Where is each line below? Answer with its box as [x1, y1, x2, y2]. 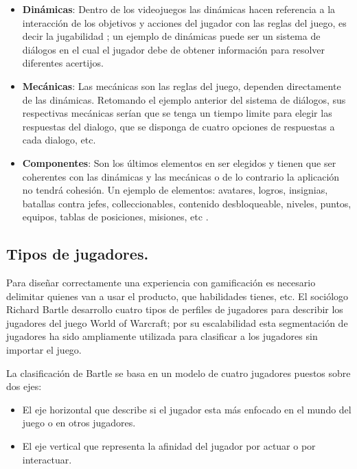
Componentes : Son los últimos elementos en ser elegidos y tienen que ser [22, 155, 336, 170]
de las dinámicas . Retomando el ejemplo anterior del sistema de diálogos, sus [22, 92, 346, 106]
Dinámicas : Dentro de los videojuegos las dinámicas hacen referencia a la [22, 2, 336, 16]
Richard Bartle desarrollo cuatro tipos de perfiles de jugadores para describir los [6, 302, 343, 317]
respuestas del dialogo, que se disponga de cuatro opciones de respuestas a [22, 119, 335, 133]
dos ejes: [6, 379, 42, 393]
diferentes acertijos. [22, 56, 104, 70]
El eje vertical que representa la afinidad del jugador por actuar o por [22, 439, 316, 453]
